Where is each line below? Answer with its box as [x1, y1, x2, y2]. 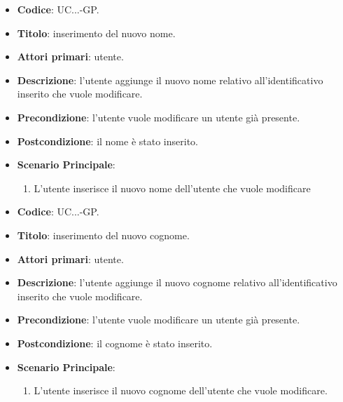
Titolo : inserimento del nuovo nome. [17, 25, 176, 40]
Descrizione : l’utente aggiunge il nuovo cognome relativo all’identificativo [17, 275, 337, 290]
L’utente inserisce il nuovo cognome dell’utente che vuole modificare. [34, 383, 328, 398]
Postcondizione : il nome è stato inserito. [17, 133, 198, 148]
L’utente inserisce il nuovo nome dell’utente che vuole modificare [34, 180, 311, 195]
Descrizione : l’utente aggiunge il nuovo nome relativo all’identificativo [17, 72, 323, 87]
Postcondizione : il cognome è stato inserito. [17, 335, 213, 350]
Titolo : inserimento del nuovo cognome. [17, 227, 190, 242]
